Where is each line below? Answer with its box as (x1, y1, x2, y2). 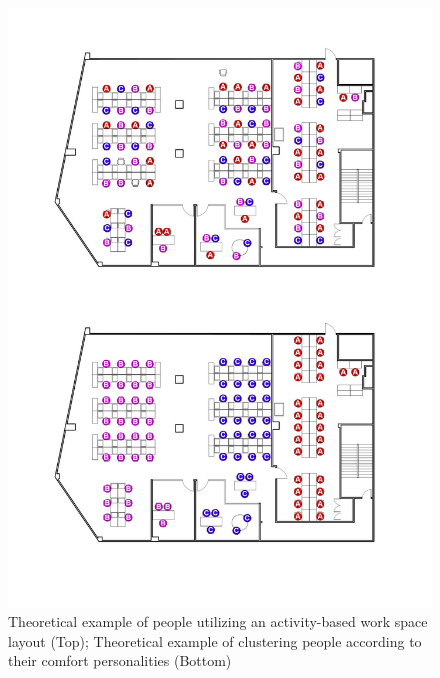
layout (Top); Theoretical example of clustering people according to (8, 630, 422, 651)
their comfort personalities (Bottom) (8, 650, 232, 671)
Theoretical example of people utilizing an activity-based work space (8, 611, 428, 632)
